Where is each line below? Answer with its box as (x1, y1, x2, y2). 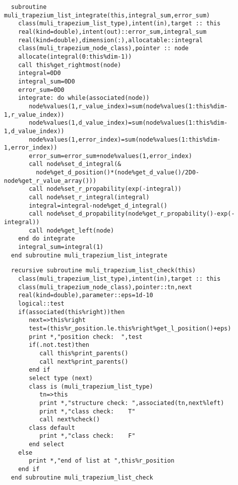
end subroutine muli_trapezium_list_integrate (11, 251, 168, 259)
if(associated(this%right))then (18, 308, 125, 316)
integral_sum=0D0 (18, 78, 75, 85)
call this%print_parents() (39, 349, 128, 357)
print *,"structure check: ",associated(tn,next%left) (39, 399, 224, 406)
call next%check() (39, 416, 100, 423)
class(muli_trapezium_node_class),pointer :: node (18, 45, 189, 52)
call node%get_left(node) (29, 227, 114, 234)
